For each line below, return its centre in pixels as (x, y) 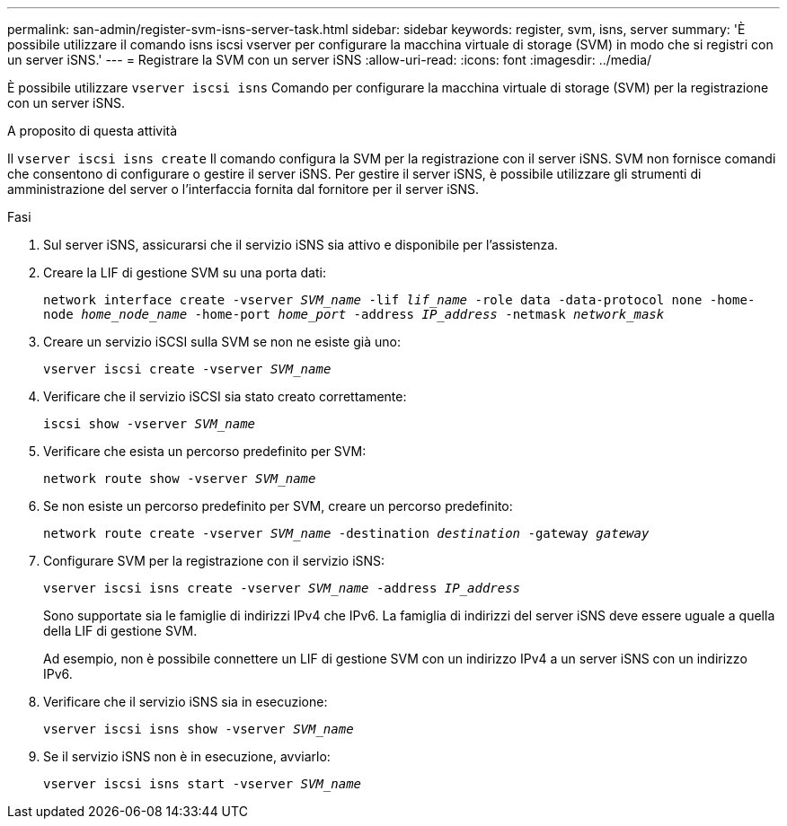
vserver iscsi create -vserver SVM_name (187, 369)
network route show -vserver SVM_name (180, 479)
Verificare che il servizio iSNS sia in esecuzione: (186, 702)
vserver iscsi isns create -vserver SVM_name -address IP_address (282, 588)
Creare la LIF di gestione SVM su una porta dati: (185, 272)
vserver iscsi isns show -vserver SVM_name (199, 729)
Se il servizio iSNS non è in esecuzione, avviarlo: (187, 756)
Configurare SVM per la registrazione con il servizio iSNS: (214, 561)
